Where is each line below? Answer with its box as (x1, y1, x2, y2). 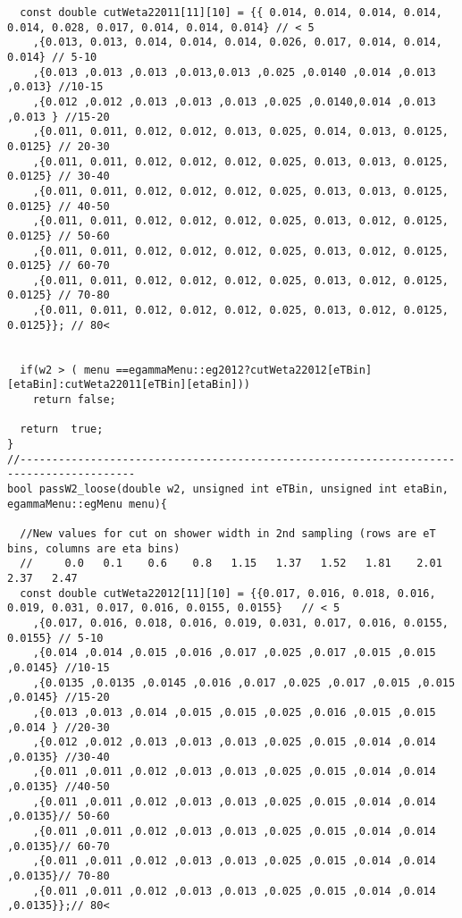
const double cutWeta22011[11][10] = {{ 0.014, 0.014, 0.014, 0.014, (20, 6, 442, 19)
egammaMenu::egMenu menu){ (7, 497, 167, 510)
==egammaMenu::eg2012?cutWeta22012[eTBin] (115, 363, 373, 376)
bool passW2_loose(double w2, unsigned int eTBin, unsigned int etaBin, (7, 483, 449, 495)
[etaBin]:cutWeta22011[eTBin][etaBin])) (7, 378, 251, 392)
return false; (32, 393, 116, 407)
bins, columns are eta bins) (7, 542, 181, 555)
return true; (20, 423, 104, 436)
